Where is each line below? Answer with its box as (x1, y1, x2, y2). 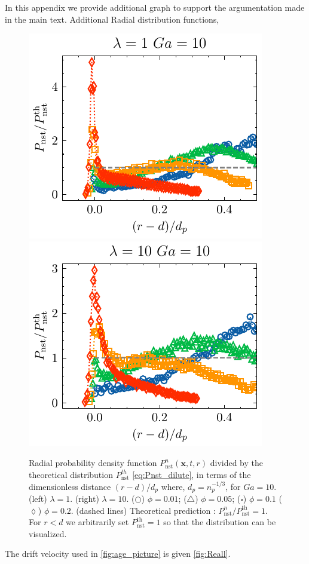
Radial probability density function (29, 456, 157, 469)
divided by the (210, 456, 264, 469)
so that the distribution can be (163, 516, 276, 528)
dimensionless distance (29, 480, 111, 492)
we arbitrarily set (66, 516, 129, 528)
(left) (29, 492, 47, 505)
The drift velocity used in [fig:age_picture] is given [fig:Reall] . (5, 547, 231, 560)
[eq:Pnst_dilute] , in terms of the (132, 468, 251, 480)
